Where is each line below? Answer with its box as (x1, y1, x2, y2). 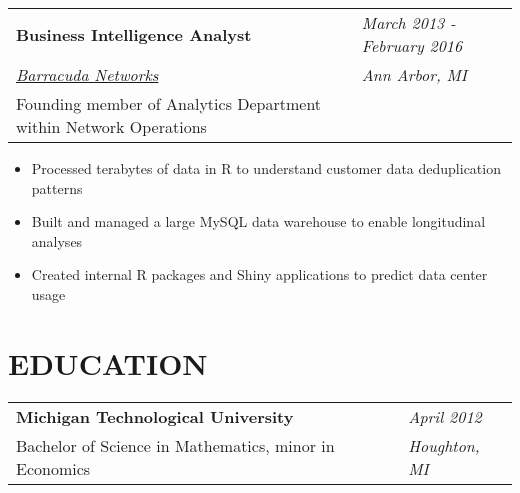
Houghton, (408, 433, 480, 457)
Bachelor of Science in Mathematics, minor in (16, 433, 335, 457)
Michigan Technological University (16, 404, 294, 428)
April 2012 (408, 404, 482, 428)
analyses (31, 230, 83, 251)
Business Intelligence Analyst (16, 22, 252, 46)
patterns (31, 177, 83, 198)
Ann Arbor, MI (361, 63, 468, 86)
